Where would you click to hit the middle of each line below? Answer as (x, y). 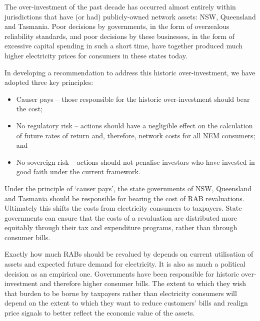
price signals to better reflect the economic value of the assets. (100, 313)
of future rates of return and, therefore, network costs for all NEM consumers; (136, 135)
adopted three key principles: (49, 82)
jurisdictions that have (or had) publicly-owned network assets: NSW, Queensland (130, 16)
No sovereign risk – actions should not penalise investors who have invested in (135, 161)
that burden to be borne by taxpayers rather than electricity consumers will (121, 293)
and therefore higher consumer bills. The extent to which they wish (143, 283)
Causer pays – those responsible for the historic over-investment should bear (133, 99)
